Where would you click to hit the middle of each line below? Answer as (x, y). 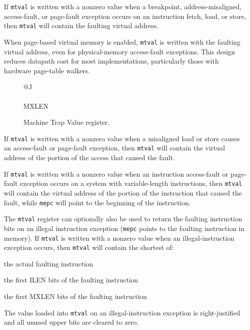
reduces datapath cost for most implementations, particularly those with (111, 61)
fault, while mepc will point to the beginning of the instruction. (97, 202)
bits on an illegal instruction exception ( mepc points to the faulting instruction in (124, 228)
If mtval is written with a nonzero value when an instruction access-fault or (116, 173)
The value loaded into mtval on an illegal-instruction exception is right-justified (122, 312)
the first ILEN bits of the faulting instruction (71, 280)
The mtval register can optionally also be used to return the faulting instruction (123, 219)
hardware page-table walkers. (47, 70)
